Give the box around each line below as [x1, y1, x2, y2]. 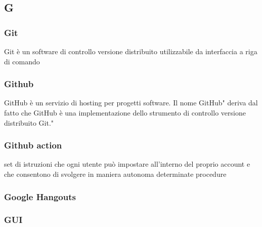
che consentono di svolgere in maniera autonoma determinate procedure [4, 169, 227, 179]
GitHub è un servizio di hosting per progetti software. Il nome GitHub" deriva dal [4, 97, 258, 108]
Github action [4, 139, 62, 152]
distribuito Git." [4, 117, 54, 128]
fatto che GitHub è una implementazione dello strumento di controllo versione [4, 107, 246, 118]
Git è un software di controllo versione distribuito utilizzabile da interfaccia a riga [4, 46, 257, 56]
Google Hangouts [4, 190, 76, 203]
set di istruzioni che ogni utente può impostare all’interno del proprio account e [4, 159, 250, 169]
